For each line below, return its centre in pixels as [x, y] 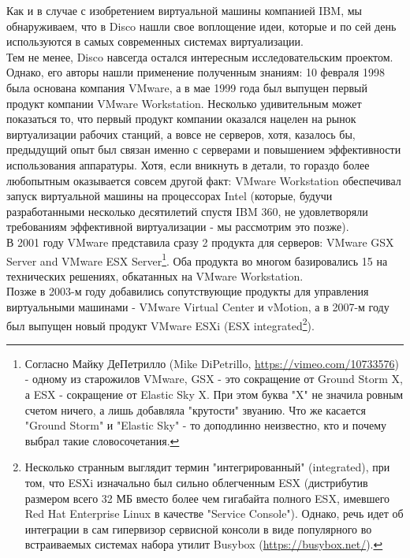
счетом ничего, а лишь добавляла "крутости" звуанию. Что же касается [195, 409]
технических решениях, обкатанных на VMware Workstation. [155, 275]
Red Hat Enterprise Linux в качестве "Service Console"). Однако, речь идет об [214, 513]
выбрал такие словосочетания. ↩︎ [102, 440]
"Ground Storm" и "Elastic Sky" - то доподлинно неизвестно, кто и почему [206, 425]
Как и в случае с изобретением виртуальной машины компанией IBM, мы [184, 10]
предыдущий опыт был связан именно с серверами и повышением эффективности [204, 149]
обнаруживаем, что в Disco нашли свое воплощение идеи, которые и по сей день [201, 26]
